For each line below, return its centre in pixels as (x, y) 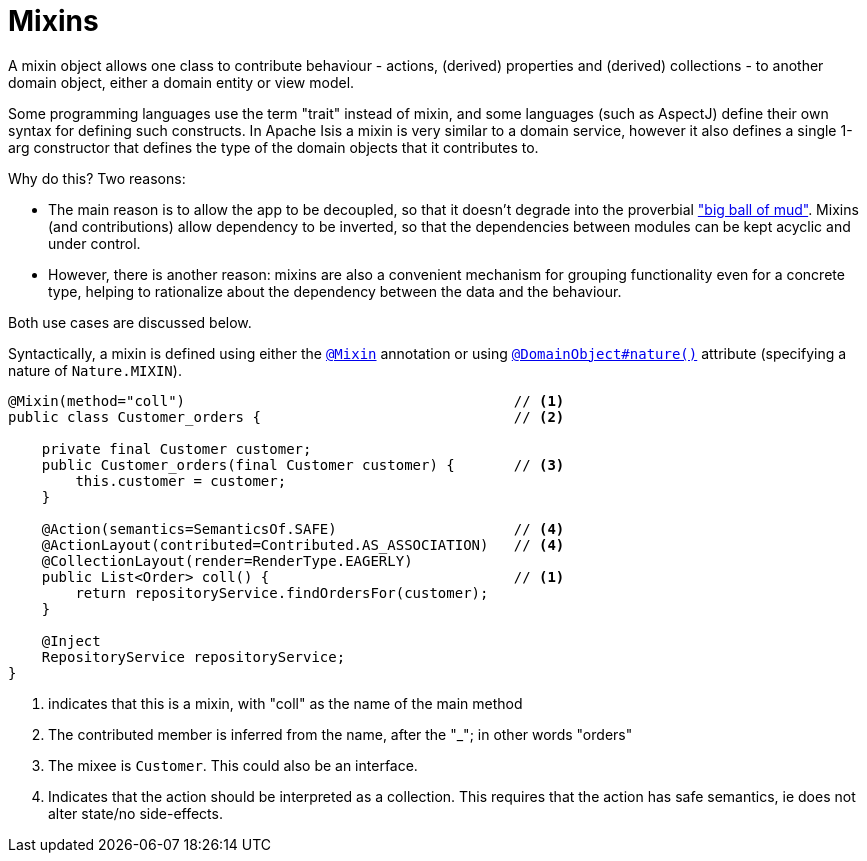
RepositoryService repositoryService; (193, 656)
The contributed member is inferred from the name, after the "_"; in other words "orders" (340, 734)
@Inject (71, 640)
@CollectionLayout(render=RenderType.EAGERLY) (227, 560)
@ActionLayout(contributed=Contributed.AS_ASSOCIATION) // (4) (303, 544)
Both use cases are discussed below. (130, 322)
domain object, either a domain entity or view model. (181, 82)
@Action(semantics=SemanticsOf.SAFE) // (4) (303, 528)
